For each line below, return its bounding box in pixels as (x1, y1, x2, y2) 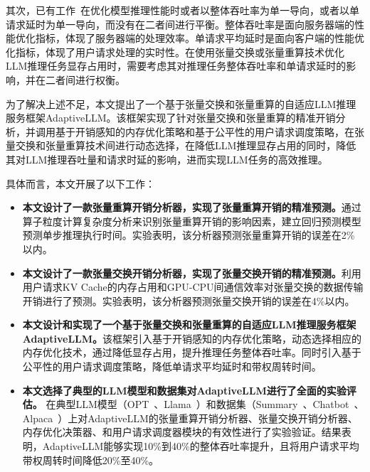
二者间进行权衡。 (45, 72, 125, 87)
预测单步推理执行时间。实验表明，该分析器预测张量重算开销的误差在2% (22, 227, 355, 242)
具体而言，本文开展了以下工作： (6, 176, 155, 191)
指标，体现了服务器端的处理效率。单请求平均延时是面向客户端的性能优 (35, 31, 364, 45)
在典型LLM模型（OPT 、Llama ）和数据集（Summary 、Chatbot (46, 397, 349, 412)
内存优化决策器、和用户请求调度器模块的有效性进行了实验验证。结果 (22, 424, 342, 439)
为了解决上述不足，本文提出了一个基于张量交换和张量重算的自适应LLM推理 (6, 96, 356, 111)
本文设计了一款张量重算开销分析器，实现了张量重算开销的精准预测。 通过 (22, 200, 361, 215)
